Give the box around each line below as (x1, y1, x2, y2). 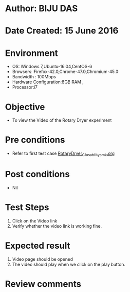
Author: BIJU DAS (5, 3, 78, 14)
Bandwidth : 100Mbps (12, 74, 56, 80)
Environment (5, 47, 58, 58)
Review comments (5, 278, 81, 290)
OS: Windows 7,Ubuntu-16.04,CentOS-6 (12, 64, 93, 70)
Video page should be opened (12, 256, 73, 262)
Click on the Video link (12, 218, 57, 224)
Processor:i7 (12, 84, 38, 90)
